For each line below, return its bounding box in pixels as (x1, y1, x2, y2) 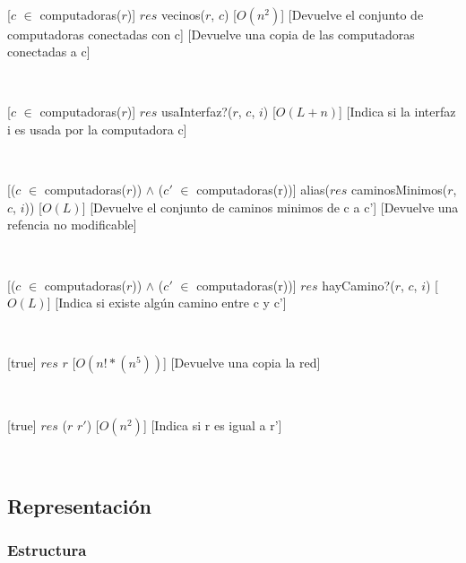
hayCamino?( (322, 275, 395, 294)
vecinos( (160, 4, 206, 23)
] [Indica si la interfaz (339, 102, 456, 121)
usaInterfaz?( (160, 102, 233, 121)
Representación (7, 491, 152, 519)
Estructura (7, 539, 87, 561)
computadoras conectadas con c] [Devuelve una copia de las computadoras (7, 24, 415, 43)
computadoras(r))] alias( (196, 180, 330, 199)
